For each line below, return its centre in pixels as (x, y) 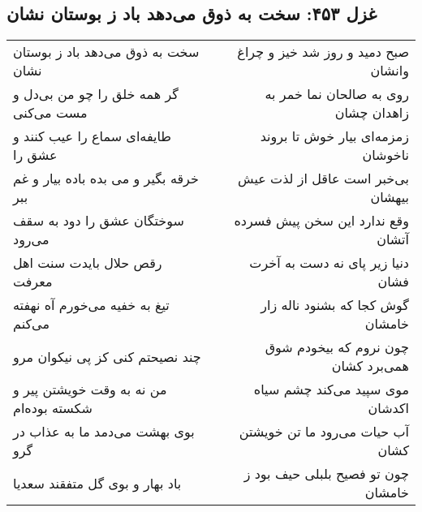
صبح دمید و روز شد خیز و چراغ (323, 52)
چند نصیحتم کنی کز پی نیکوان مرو (107, 356)
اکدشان (388, 408)
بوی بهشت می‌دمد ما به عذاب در (104, 432)
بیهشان (390, 197)
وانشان (390, 71)
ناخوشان (385, 155)
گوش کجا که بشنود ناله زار (335, 305)
